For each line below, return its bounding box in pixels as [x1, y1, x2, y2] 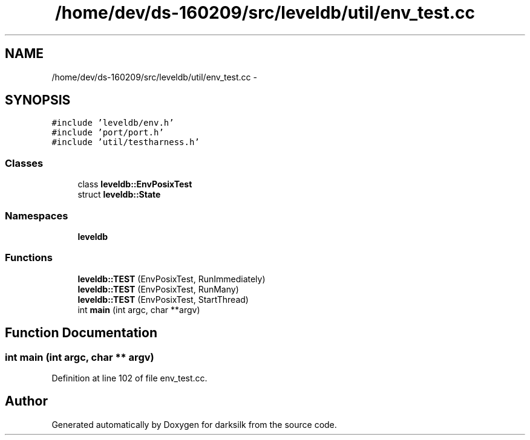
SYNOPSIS [5, 92, 71, 108]
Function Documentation [5, 325, 157, 341]
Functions [5, 251, 53, 264]
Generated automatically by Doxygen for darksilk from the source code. [51, 419, 337, 430]
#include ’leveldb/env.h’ [51, 118, 174, 128]
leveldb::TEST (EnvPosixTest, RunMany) [77, 283, 239, 294]
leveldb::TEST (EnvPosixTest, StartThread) [77, 294, 249, 305]
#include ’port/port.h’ [51, 128, 164, 138]
